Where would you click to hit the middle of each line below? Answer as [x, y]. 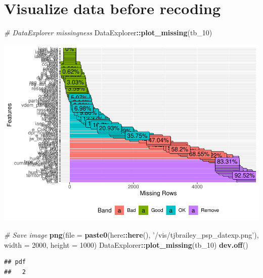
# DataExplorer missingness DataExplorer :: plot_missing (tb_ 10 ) [108, 33]
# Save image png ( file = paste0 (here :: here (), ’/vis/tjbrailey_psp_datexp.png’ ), [131, 235]
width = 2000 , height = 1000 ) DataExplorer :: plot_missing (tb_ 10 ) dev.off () [126, 244]
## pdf [15, 262]
